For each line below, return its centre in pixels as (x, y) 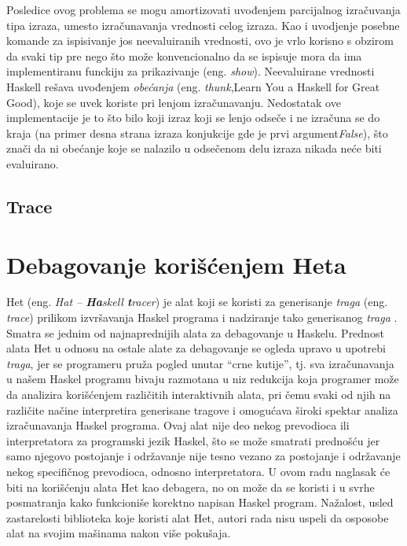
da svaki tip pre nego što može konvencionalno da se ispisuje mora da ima (184, 55)
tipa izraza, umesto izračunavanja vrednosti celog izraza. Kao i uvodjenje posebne (203, 25)
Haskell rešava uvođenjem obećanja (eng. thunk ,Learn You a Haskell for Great (193, 86)
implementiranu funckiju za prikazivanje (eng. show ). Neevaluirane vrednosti (191, 71)
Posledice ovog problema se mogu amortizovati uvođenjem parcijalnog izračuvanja (203, 9)
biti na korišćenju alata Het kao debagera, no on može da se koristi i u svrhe (191, 487)
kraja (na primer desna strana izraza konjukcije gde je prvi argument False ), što (197, 133)
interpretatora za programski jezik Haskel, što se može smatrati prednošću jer (193, 440)
